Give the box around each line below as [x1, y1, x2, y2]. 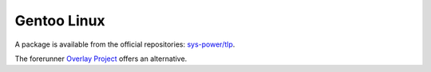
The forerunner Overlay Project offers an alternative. [14, 54, 188, 63]
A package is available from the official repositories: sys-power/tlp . [14, 40, 235, 49]
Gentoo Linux [14, 12, 105, 29]
